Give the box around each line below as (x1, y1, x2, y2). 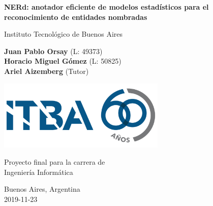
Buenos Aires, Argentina (4, 184, 80, 194)
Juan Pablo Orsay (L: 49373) (4, 45, 103, 56)
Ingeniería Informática (4, 166, 73, 177)
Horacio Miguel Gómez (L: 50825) (4, 56, 121, 66)
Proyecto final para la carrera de (4, 156, 105, 167)
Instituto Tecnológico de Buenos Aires (4, 29, 123, 39)
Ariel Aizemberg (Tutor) (4, 65, 89, 76)
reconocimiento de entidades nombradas (4, 11, 147, 22)
